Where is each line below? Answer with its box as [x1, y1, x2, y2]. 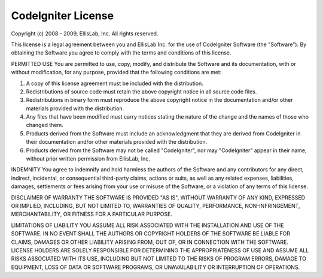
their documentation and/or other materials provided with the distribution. [26, 138, 208, 146]
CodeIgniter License [11, 9, 114, 22]
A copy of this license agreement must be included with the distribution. [26, 80, 203, 87]
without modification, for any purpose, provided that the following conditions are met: [11, 69, 222, 76]
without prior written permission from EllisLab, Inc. [26, 155, 151, 162]
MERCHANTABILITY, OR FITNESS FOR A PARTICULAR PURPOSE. [11, 210, 173, 218]
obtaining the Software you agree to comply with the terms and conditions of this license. [11, 49, 231, 56]
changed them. [26, 122, 63, 129]
